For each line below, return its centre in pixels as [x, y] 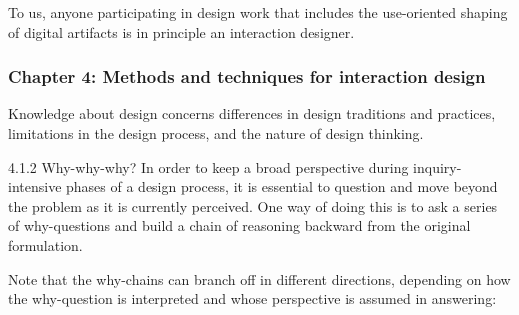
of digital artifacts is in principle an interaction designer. [181, 31]
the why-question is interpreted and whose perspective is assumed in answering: [252, 298]
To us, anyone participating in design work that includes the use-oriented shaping [258, 12]
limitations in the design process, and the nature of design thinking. [216, 133]
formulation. [45, 244]
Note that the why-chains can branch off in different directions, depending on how [259, 278]
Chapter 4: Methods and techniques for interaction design [247, 76]
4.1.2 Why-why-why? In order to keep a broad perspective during [208, 166]
